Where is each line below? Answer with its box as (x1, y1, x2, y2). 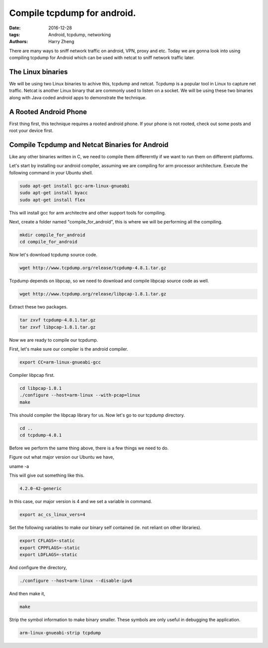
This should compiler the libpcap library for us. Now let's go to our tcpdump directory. (9, 412, 185, 418)
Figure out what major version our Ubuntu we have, (9, 454, 114, 460)
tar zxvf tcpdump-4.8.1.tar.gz (19, 317, 96, 323)
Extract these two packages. (9, 304, 68, 310)
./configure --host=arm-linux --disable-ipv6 (19, 577, 133, 583)
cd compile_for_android (19, 239, 78, 245)
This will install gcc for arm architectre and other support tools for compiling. (9, 210, 166, 216)
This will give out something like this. (9, 472, 84, 479)
